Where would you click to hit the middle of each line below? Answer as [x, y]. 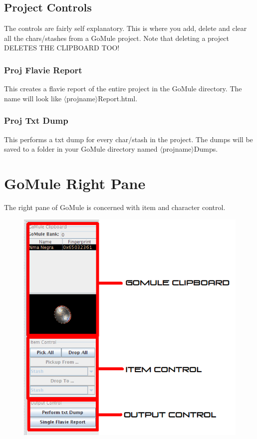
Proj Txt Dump [36, 120]
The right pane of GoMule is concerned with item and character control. [115, 207]
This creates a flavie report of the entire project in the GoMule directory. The [123, 89]
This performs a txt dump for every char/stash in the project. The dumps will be [128, 139]
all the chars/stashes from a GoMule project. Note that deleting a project [117, 38]
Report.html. [118, 98]
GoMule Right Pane [75, 183]
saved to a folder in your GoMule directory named [81, 149]
